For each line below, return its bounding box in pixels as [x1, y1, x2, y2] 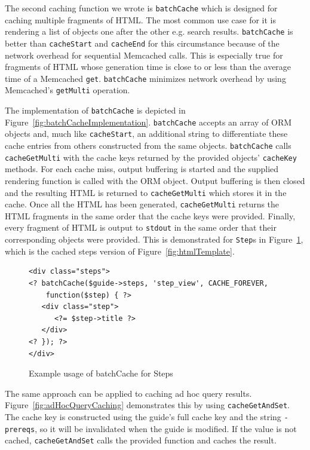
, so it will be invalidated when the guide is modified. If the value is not [35, 422, 297, 434]
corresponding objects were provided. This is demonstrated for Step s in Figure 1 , [5, 233, 303, 246]
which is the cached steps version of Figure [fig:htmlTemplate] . [5, 244, 235, 257]
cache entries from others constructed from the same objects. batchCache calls [5, 139, 291, 152]
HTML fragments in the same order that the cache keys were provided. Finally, [5, 209, 296, 222]
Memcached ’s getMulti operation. [5, 84, 130, 96]
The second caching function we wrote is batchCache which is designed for [5, 2, 278, 14]
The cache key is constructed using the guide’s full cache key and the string [5, 410, 281, 423]
